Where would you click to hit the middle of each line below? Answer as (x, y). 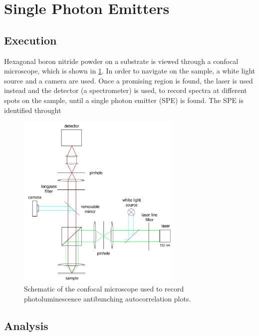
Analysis (26, 325)
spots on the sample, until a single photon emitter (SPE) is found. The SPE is (124, 100)
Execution (30, 40)
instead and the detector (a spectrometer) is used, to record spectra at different (126, 90)
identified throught (33, 110)
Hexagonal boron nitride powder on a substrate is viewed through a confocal (121, 61)
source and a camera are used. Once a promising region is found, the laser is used (129, 80)
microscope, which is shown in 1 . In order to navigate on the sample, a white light (130, 71)
